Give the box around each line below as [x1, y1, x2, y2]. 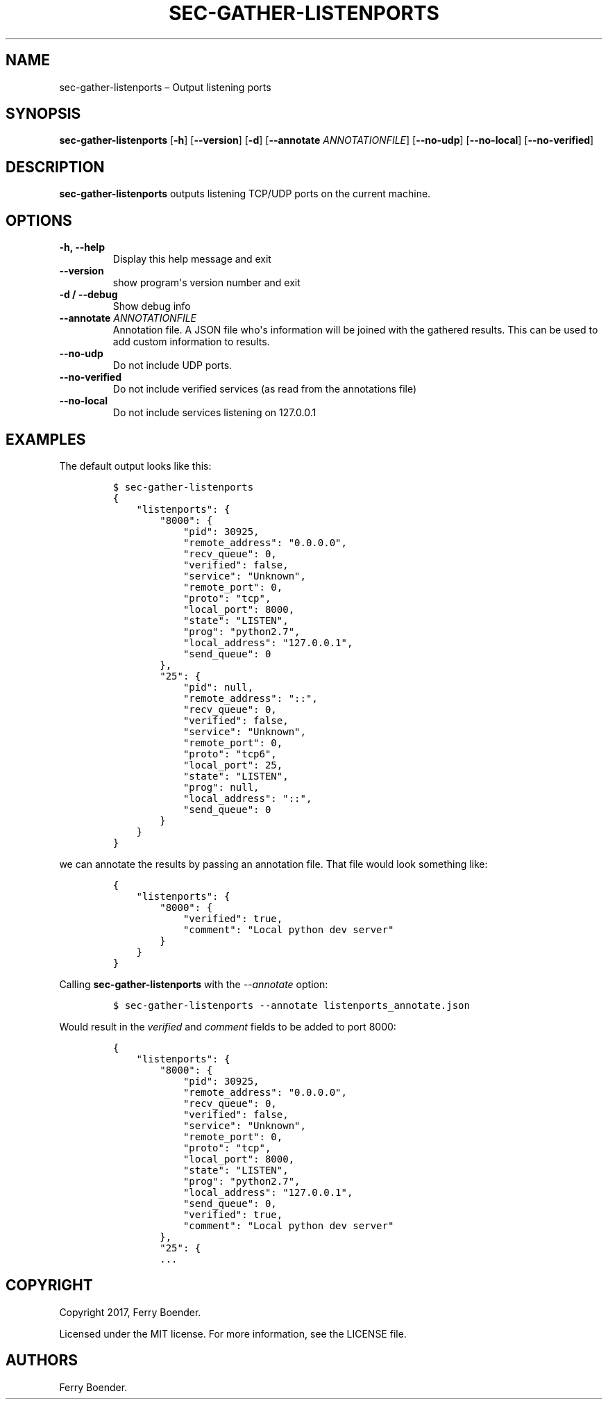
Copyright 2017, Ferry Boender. [59, 1306, 201, 1318]
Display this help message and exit [112, 253, 271, 265]
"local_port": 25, [183, 759, 283, 771]
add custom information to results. [112, 336, 270, 348]
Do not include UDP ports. [112, 359, 233, 372]
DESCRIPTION [6, 158, 105, 176]
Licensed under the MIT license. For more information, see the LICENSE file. [59, 1327, 407, 1340]
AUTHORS [6, 1351, 78, 1370]
